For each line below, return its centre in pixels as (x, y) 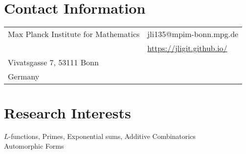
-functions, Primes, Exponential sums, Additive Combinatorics (102, 136)
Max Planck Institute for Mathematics (74, 34)
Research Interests (67, 113)
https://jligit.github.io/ (187, 48)
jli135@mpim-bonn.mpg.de (193, 34)
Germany (24, 77)
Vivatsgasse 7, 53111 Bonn (53, 62)
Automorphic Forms (34, 145)
